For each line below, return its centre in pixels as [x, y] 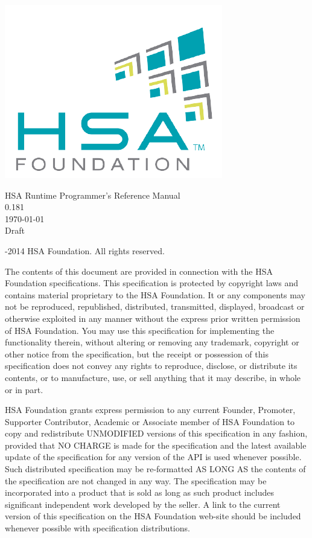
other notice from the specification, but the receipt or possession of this [137, 354]
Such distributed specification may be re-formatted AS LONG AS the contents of [155, 469]
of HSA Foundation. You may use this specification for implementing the [140, 330]
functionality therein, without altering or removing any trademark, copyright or [152, 342]
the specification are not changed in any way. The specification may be [136, 480]
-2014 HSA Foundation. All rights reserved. [85, 250]
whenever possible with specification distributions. [97, 528]
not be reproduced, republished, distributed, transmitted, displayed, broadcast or [155, 306]
